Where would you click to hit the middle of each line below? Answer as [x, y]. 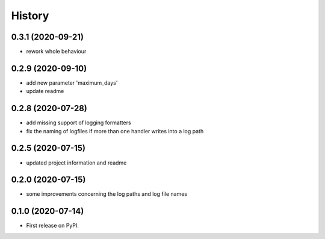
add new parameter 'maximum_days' [72, 83]
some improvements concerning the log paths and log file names [107, 194]
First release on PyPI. [53, 226]
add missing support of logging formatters [79, 123]
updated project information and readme [76, 163]
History [30, 16]
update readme [45, 91]
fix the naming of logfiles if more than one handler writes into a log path [115, 131]
